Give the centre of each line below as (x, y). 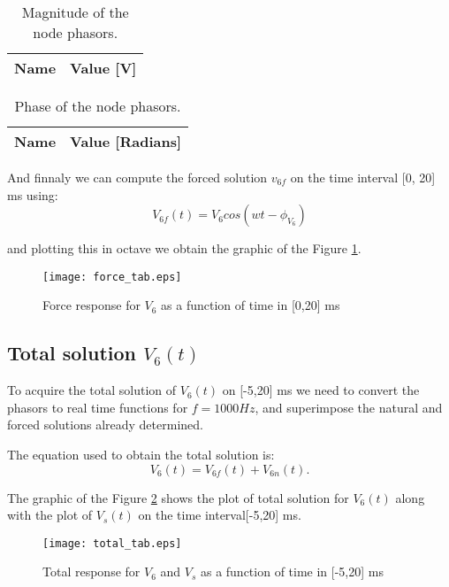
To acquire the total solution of (92, 390)
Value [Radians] (126, 141)
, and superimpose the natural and (349, 407)
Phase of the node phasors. (98, 106)
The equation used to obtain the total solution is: (141, 455)
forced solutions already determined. (105, 425)
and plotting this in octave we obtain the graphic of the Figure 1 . (184, 248)
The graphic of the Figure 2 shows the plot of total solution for (178, 497)
